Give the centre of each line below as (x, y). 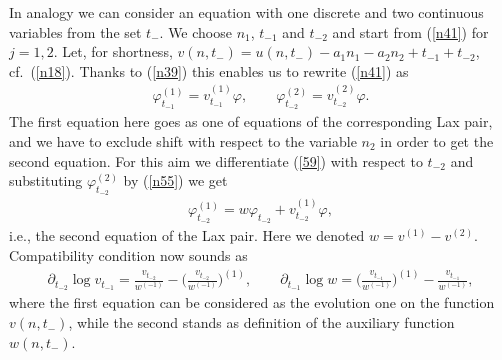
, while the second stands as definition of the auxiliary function (261, 322)
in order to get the (437, 141)
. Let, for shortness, (113, 51)
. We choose (195, 31)
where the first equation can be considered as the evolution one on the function (252, 302)
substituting (46, 180)
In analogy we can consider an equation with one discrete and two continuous (246, 12)
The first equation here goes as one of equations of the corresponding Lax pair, (251, 121)
